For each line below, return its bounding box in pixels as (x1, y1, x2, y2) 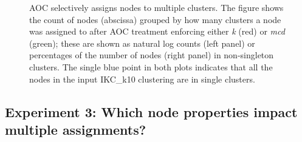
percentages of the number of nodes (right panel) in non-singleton (29, 49, 274, 61)
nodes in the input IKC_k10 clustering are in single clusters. (29, 72, 255, 85)
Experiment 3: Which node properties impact (5, 102, 298, 121)
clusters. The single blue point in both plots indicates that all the (29, 60, 273, 73)
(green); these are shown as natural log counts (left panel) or (29, 36, 255, 49)
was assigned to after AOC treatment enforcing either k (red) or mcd (29, 25, 285, 38)
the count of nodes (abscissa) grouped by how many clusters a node (29, 13, 281, 25)
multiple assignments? (5, 120, 146, 138)
